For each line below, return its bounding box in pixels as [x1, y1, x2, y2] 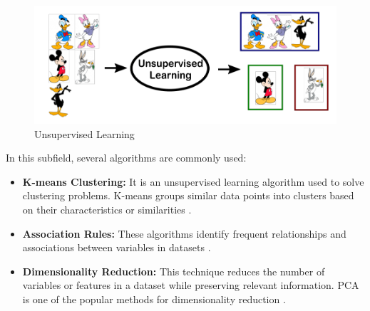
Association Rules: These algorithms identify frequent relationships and [22, 226, 346, 241]
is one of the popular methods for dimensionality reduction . [22, 292, 286, 307]
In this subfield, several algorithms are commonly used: [6, 150, 247, 165]
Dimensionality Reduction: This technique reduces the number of [22, 263, 325, 278]
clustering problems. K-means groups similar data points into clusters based [22, 188, 354, 203]
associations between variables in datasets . [22, 240, 211, 255]
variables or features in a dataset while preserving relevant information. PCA [22, 278, 359, 292]
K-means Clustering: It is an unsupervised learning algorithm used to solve [22, 174, 364, 189]
